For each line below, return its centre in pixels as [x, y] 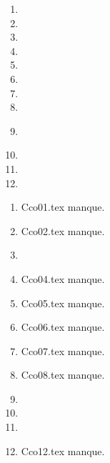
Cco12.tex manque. [63, 450]
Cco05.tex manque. [63, 303]
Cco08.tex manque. [63, 375]
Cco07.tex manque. [63, 350]
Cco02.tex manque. [63, 230]
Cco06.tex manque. [63, 327]
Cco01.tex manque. [63, 207]
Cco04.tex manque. [63, 278]
